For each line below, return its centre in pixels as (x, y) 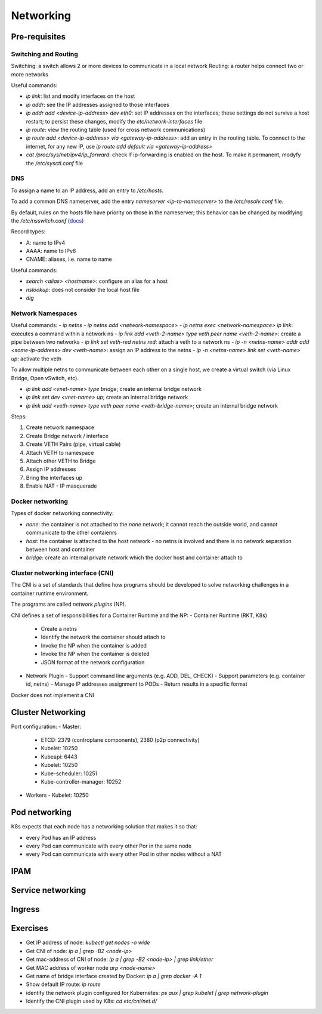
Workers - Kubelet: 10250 (57, 795)
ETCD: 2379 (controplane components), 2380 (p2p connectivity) (120, 740)
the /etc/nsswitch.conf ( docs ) (47, 220)
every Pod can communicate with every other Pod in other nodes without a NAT (124, 854)
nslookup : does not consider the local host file (83, 289)
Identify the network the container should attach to (103, 637)
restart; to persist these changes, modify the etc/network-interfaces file (114, 121)
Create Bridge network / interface (67, 436)
